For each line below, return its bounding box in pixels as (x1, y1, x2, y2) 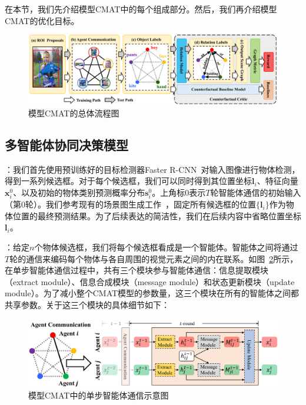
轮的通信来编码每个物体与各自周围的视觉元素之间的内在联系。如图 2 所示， (9, 252, 298, 265)
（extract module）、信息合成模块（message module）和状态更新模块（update (5, 275, 295, 287)
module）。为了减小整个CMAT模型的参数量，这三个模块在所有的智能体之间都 (5, 287, 300, 299)
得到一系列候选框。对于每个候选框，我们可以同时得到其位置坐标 (5, 175, 252, 187)
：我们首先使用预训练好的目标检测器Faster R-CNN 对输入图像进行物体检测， (5, 163, 300, 175)
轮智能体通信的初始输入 (210, 186, 301, 199)
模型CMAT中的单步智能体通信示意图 (28, 389, 169, 401)
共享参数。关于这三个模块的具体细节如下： (5, 298, 169, 310)
